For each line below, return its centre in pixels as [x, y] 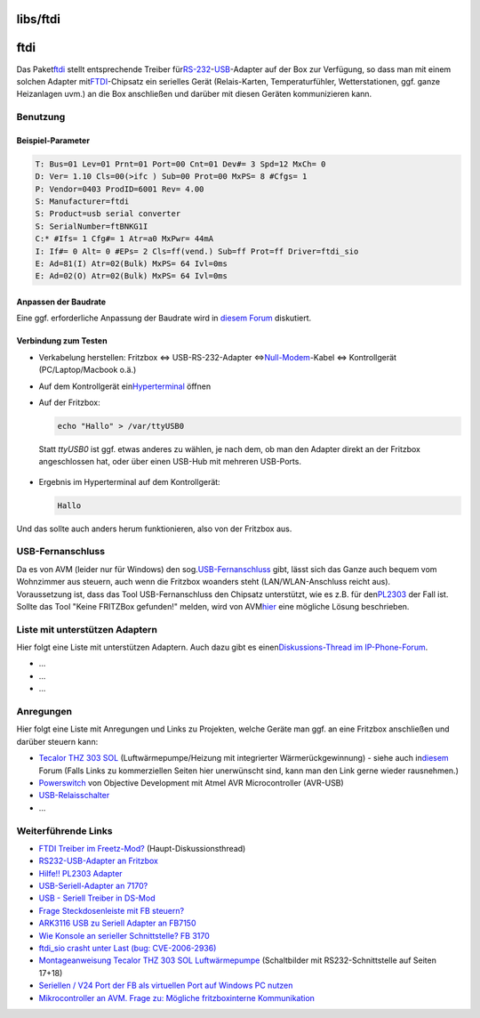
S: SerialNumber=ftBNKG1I [92, 226]
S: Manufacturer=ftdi [82, 202]
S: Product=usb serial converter [108, 214]
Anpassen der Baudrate [61, 302]
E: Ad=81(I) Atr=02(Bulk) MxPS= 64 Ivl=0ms [132, 263]
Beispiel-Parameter [53, 140]
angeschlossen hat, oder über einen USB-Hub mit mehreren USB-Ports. [170, 462]
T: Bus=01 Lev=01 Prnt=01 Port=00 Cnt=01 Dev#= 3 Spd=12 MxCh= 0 [180, 164]
